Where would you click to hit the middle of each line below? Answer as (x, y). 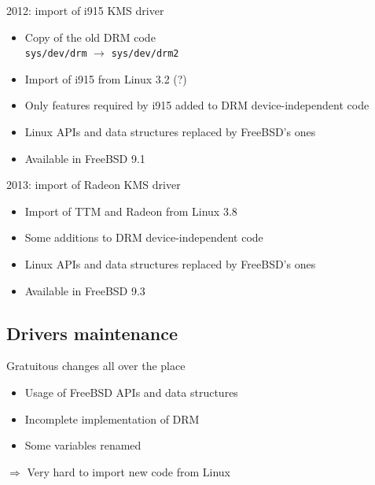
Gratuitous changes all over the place (96, 366)
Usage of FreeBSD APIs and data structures (131, 392)
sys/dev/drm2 (145, 54)
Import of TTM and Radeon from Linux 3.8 (131, 211)
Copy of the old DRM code (90, 37)
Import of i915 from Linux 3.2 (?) (106, 78)
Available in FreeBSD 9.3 (85, 290)
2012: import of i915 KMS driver (85, 10)
